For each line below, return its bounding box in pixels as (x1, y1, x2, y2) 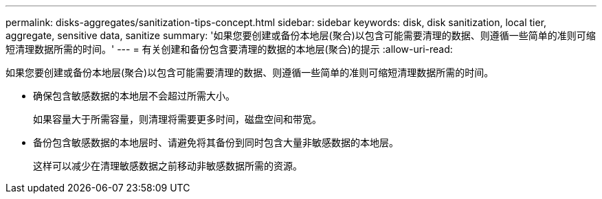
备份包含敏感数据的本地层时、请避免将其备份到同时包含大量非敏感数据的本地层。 (33, 137, 399, 148)
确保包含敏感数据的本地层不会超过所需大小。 (33, 90, 235, 102)
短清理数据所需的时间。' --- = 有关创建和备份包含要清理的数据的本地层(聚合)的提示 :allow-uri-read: (5, 43, 453, 55)
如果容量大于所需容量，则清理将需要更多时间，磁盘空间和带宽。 (33, 113, 322, 125)
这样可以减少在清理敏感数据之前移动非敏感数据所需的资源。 (33, 160, 302, 172)
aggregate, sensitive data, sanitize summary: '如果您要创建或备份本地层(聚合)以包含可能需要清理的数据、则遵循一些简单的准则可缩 (5, 30, 596, 41)
